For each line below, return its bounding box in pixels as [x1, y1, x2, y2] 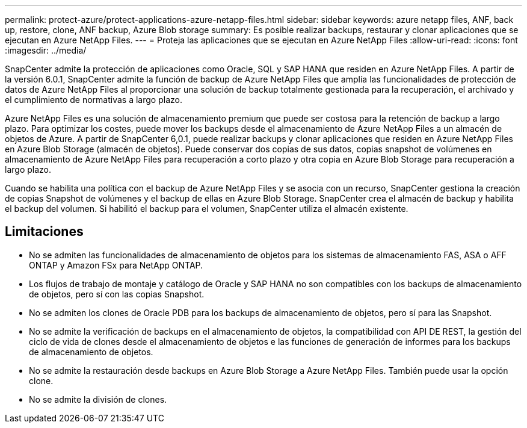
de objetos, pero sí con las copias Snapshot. [29, 288, 205, 299]
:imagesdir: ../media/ [5, 45, 87, 55]
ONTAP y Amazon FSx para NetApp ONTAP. [29, 259, 203, 270]
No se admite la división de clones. [29, 394, 167, 405]
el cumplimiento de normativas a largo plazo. [5, 95, 182, 105]
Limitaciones [5, 224, 84, 240]
